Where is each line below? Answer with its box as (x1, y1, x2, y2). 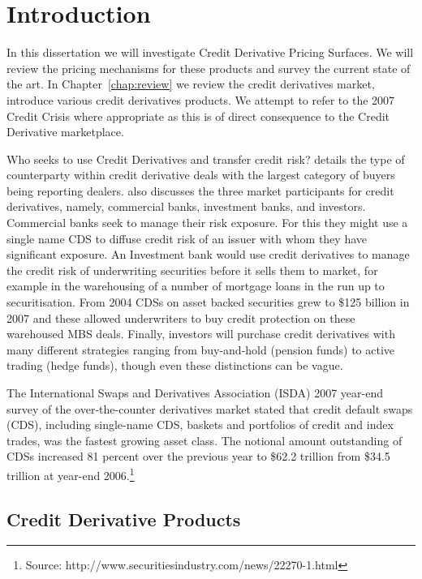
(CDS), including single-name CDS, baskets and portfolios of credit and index (6, 416, 394, 433)
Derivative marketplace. (6, 123, 124, 140)
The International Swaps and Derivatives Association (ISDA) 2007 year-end (6, 384, 383, 401)
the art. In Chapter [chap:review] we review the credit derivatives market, (6, 75, 375, 92)
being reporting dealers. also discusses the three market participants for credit (6, 182, 394, 199)
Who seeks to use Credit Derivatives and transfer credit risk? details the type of (6, 150, 405, 167)
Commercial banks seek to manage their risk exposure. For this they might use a (6, 214, 408, 231)
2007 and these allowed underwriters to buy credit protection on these (6, 309, 355, 326)
